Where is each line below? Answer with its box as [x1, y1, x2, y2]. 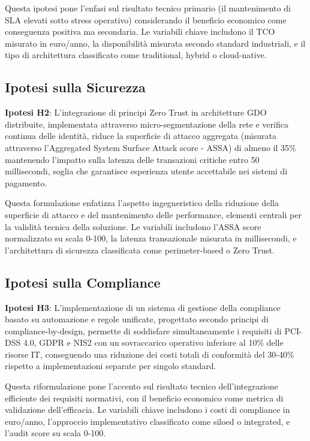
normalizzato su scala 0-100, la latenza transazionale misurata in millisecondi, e [5, 232, 297, 244]
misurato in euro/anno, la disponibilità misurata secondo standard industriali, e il [5, 37, 306, 49]
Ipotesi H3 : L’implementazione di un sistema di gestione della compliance [5, 301, 281, 313]
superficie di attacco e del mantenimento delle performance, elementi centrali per [5, 208, 302, 220]
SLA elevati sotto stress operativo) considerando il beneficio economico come [5, 13, 287, 26]
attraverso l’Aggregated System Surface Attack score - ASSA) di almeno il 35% [5, 141, 296, 153]
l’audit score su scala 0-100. [5, 427, 106, 439]
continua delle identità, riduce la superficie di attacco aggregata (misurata [5, 129, 276, 142]
